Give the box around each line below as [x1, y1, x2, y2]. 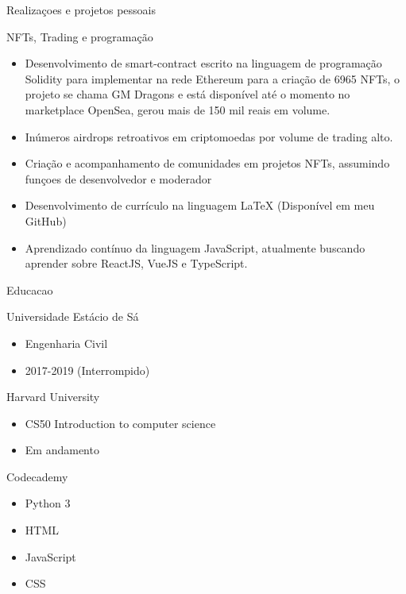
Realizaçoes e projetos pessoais [6, 2, 157, 17]
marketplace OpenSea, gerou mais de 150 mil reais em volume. [25, 101, 331, 118]
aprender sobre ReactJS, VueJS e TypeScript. [25, 255, 248, 272]
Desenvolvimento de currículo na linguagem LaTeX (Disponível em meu [25, 197, 375, 214]
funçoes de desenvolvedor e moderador [25, 170, 212, 187]
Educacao [6, 281, 53, 298]
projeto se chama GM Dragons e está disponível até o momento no [25, 86, 350, 102]
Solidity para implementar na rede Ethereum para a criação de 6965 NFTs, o [25, 70, 400, 87]
